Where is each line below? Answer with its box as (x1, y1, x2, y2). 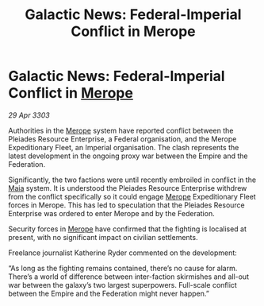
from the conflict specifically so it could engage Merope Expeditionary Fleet (8, 192, 256, 201)
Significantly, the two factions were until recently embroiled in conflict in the (8, 175, 256, 184)
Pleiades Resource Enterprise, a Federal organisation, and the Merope (8, 134, 237, 144)
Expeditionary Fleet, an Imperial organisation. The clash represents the (8, 142, 239, 152)
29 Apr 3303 (8, 110, 50, 120)
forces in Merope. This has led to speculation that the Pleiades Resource (8, 200, 246, 210)
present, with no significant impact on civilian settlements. (8, 232, 198, 242)
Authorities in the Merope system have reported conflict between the (8, 126, 234, 135)
